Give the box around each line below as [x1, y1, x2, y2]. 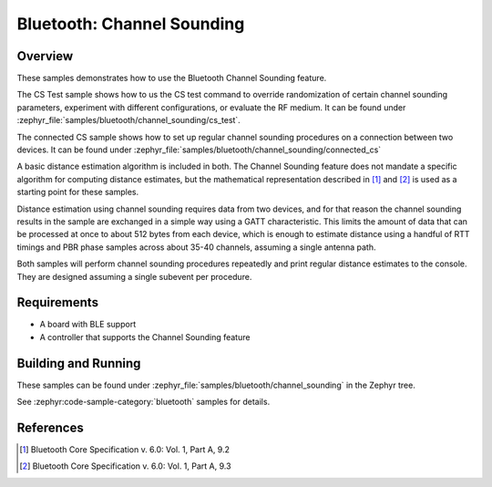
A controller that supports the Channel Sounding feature [39, 331, 251, 342]
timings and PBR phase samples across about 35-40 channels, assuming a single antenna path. [16, 242, 376, 253]
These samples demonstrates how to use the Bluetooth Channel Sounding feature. [16, 73, 327, 84]
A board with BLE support [39, 319, 137, 330]
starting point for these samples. [16, 187, 139, 198]
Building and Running [16, 356, 141, 371]
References [16, 420, 84, 435]
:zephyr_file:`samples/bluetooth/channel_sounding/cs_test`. [16, 115, 241, 126]
